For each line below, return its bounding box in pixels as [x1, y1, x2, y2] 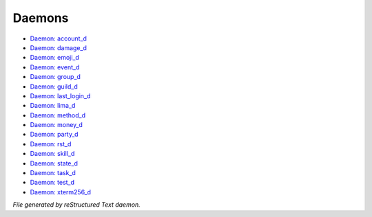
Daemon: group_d [30, 73, 81, 81]
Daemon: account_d [30, 34, 87, 43]
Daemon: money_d [30, 121, 83, 129]
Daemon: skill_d [30, 150, 75, 158]
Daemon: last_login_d [30, 91, 91, 100]
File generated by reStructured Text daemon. [12, 201, 141, 209]
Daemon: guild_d [30, 82, 79, 91]
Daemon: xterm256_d [30, 187, 92, 196]
